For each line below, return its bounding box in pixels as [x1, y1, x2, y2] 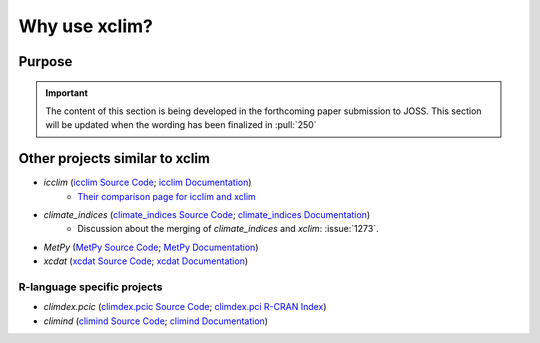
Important [45, 86, 89, 99]
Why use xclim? [18, 15, 154, 37]
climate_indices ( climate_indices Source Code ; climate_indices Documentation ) [43, 209, 371, 221]
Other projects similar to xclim [18, 150, 210, 167]
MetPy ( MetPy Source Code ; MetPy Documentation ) [43, 241, 259, 253]
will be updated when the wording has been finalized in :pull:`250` [45, 119, 317, 131]
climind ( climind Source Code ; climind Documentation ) [43, 315, 269, 327]
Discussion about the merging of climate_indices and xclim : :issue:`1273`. [77, 223, 379, 235]
